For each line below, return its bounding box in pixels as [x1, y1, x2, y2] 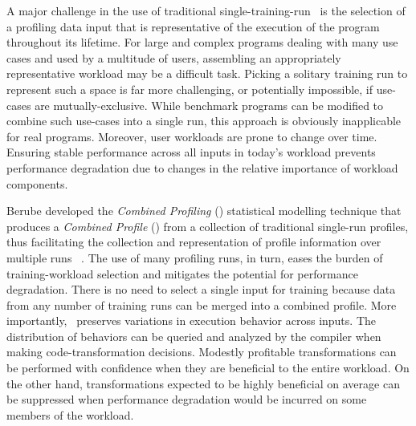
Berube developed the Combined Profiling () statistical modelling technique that [6, 202, 402, 219]
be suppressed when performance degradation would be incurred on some [6, 391, 367, 408]
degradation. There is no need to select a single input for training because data [6, 281, 396, 298]
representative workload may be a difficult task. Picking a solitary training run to [6, 65, 408, 82]
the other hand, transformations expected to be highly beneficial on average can [6, 375, 400, 392]
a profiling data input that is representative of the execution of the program [6, 18, 380, 34]
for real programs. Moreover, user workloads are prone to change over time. [6, 128, 377, 144]
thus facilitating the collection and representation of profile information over [6, 233, 381, 250]
